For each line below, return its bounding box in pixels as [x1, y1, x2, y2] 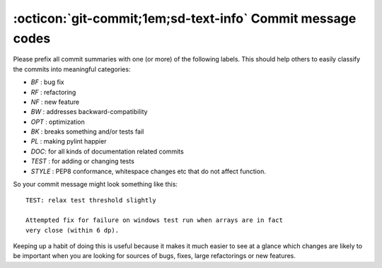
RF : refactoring [30, 88, 76, 96]
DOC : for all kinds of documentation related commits [30, 147, 184, 156]
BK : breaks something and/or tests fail [30, 127, 144, 136]
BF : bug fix [30, 78, 64, 86]
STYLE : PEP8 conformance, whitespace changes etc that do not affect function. [30, 167, 267, 175]
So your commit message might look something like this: [13, 180, 178, 189]
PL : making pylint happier [30, 137, 107, 146]
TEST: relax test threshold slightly [25, 197, 157, 204]
